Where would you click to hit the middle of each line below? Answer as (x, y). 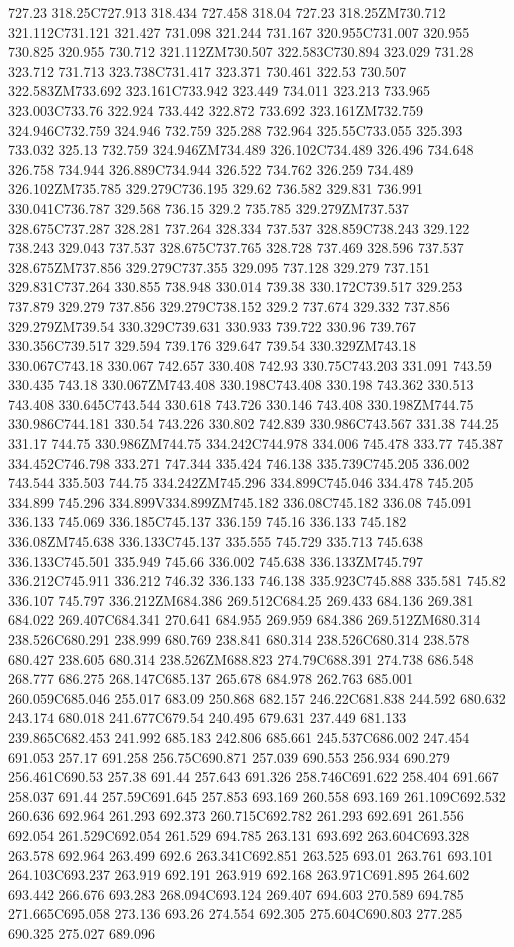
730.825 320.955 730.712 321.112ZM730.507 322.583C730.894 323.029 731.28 (241, 51)
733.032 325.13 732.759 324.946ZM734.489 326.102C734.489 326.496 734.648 (241, 149)
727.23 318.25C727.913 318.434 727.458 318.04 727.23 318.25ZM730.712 (227, 12)
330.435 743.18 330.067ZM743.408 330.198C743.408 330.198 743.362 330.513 (241, 384)
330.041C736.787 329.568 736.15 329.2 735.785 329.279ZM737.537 (208, 207)
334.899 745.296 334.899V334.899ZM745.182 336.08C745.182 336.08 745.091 (240, 501)
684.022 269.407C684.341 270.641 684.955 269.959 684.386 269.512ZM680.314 (244, 619)
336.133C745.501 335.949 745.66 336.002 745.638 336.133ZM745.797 (215, 560)
